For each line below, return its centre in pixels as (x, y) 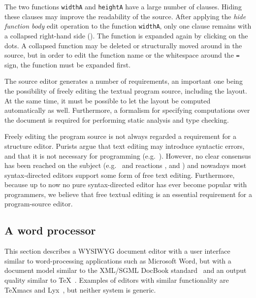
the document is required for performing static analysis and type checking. (117, 119)
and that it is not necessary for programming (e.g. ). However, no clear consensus (128, 155)
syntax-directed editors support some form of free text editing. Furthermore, (120, 175)
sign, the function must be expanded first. (68, 64)
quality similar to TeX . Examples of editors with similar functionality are (117, 280)
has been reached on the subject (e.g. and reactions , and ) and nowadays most (126, 165)
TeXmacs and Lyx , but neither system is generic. (80, 289)
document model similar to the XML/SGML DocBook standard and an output (126, 270)
